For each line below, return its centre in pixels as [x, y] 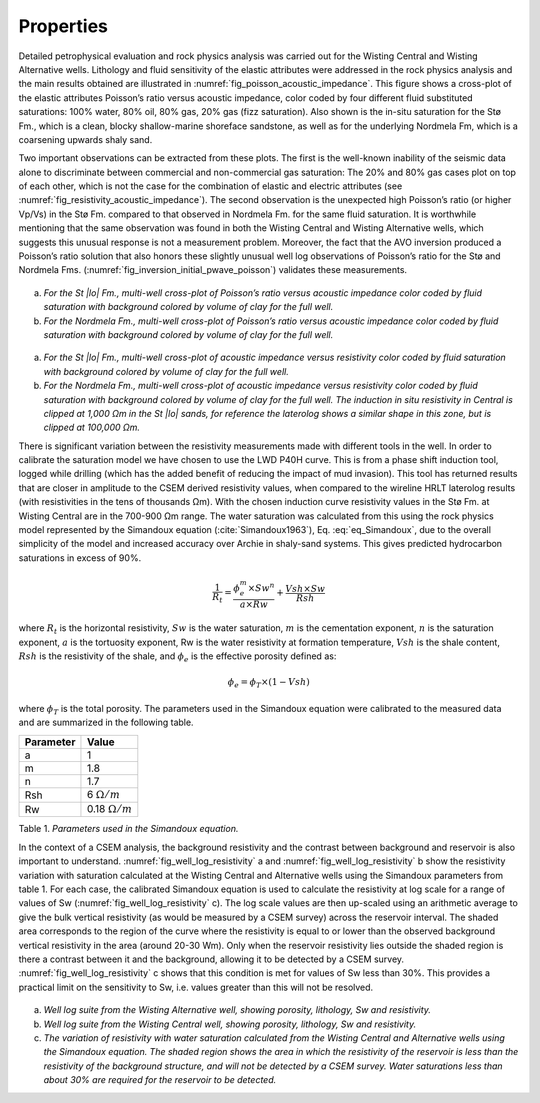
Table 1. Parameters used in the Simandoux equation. [128, 829]
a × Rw [254, 604]
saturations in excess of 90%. [80, 557]
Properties [63, 26]
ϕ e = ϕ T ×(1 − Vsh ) [268, 683]
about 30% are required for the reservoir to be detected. [160, 1080]
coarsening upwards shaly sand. [85, 139]
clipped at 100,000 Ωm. [91, 427]
